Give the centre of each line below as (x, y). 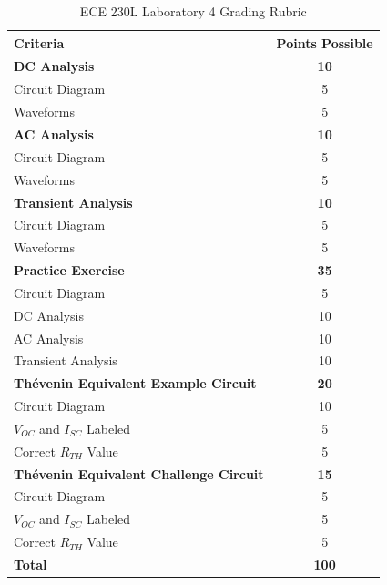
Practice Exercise (69, 270)
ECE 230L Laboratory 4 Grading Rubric (193, 11)
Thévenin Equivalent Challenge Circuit (139, 473)
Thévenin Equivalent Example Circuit (135, 383)
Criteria (39, 42)
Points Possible (325, 42)
